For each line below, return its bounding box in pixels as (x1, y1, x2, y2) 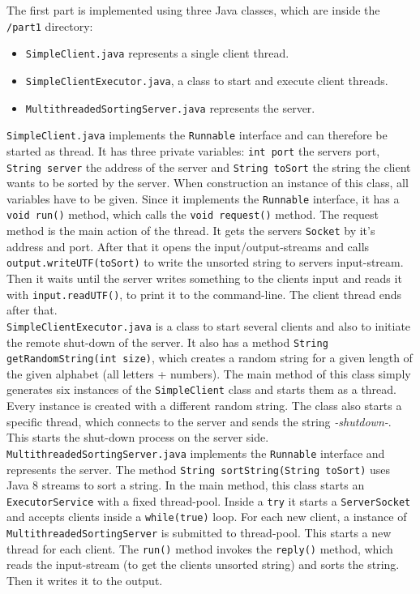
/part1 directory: (6, 17, 93, 34)
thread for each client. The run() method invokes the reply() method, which (6, 540, 393, 557)
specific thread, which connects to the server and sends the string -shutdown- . (6, 412, 392, 429)
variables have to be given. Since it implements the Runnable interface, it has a (6, 190, 400, 207)
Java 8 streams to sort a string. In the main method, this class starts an (6, 476, 365, 494)
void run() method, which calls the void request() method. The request (6, 206, 379, 223)
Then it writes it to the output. (6, 571, 163, 588)
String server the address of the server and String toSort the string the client (6, 158, 411, 175)
